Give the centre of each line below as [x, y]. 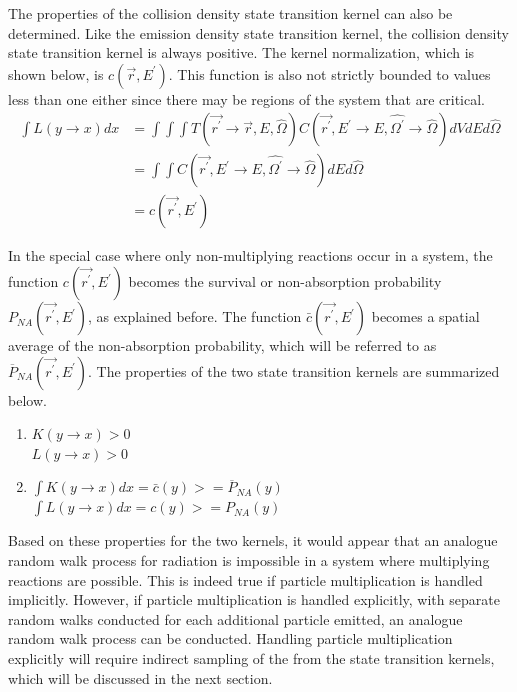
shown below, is [56, 73]
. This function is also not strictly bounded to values [329, 73]
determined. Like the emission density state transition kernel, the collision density [258, 32]
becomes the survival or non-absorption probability [285, 281]
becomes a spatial [425, 316]
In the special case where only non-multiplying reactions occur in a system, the [250, 255]
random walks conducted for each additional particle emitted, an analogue [235, 618]
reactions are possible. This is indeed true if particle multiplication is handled [245, 579]
